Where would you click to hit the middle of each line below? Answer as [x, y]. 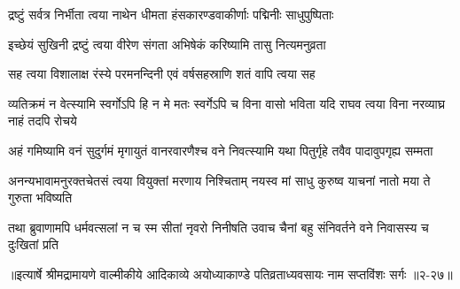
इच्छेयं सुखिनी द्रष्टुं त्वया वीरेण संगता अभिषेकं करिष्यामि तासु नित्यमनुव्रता [167, 44]
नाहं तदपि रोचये [43, 121]
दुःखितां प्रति [33, 244]
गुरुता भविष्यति [40, 198]
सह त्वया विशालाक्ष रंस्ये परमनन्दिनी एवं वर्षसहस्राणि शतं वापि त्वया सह [162, 74]
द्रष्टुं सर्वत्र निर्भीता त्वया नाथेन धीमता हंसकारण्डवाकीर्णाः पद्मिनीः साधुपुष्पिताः [171, 14]
